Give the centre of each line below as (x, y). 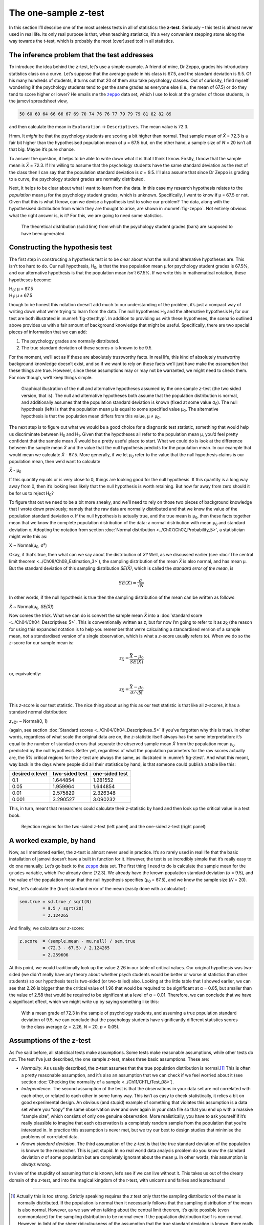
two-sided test (70, 774)
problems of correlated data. (50, 1137)
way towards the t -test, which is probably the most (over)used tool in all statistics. (92, 41)
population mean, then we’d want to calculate (55, 462)
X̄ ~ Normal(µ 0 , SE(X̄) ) (31, 607)
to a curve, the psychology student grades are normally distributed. (77, 179)
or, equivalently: (25, 673)
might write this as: (28, 536)
